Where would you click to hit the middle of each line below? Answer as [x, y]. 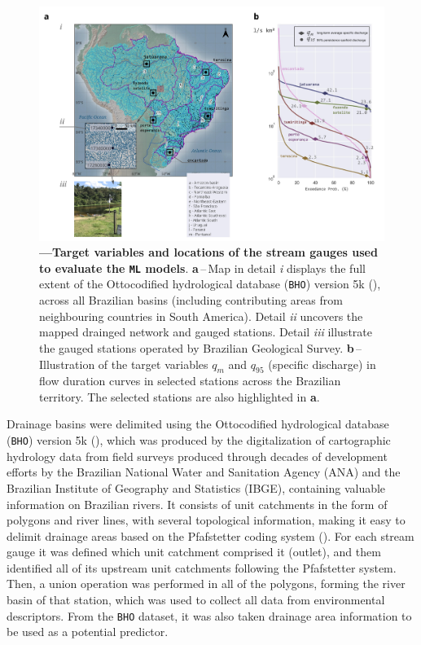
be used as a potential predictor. [88, 632]
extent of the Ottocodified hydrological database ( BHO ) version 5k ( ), [210, 284]
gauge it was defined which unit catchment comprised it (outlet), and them [194, 552]
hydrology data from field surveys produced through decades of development [197, 456]
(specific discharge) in [322, 364]
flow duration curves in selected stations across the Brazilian [190, 381]
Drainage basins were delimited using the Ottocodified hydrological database [198, 424]
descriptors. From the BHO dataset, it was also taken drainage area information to [209, 615]
